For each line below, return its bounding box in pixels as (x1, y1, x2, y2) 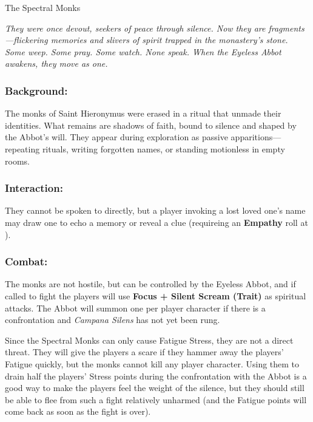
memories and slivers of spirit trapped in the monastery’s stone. (50, 33, 288, 46)
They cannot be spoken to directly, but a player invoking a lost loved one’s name (5, 204, 306, 217)
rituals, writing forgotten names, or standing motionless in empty (42, 142, 285, 155)
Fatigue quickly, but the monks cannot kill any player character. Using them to (5, 357, 300, 370)
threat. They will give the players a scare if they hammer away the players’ (5, 345, 284, 358)
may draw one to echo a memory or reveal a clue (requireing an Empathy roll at (5, 216, 308, 228)
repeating (5, 142, 40, 155)
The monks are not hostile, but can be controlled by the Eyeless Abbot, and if (5, 277, 296, 290)
